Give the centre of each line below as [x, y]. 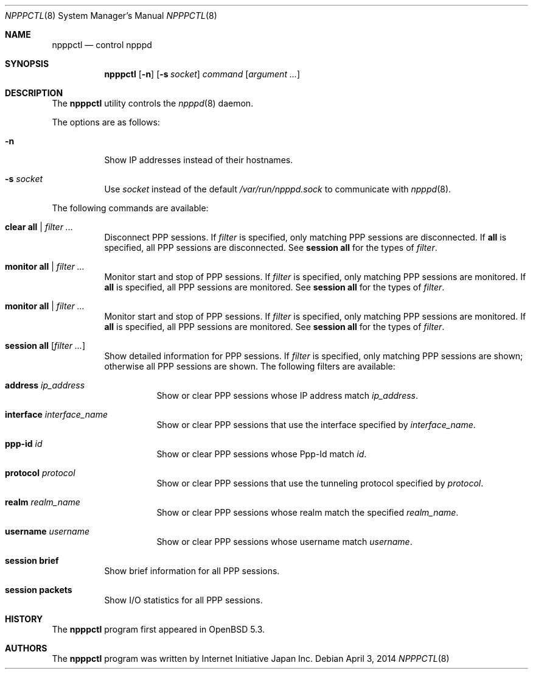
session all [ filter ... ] [45, 346]
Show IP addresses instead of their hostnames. [199, 160]
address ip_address [45, 385]
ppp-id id [24, 444]
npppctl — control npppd [102, 45]
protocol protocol [40, 473]
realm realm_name [43, 502]
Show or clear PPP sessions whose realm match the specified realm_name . [308, 512]
